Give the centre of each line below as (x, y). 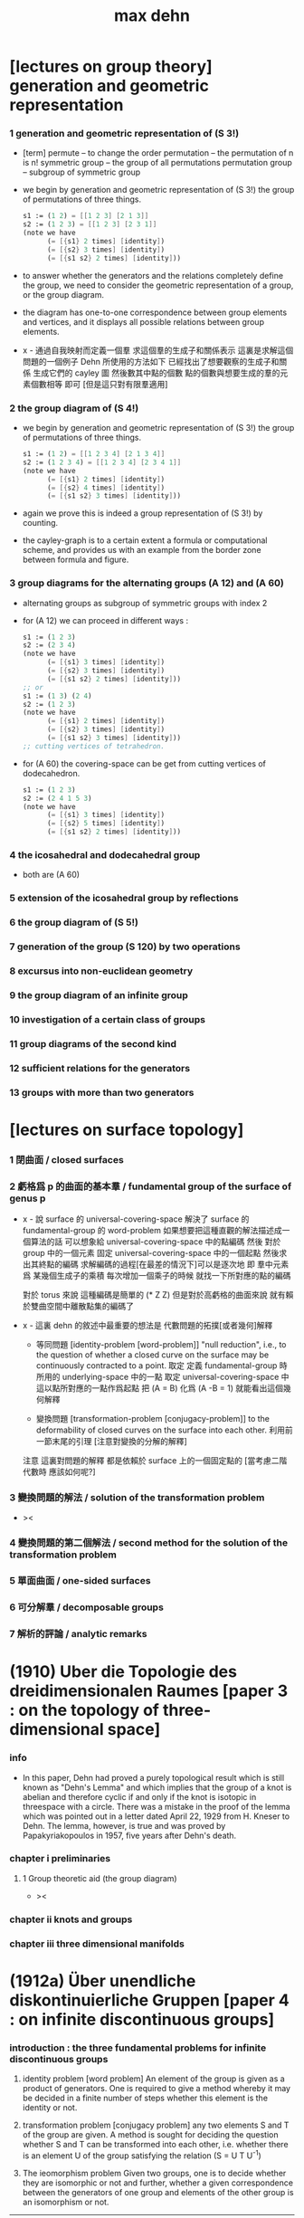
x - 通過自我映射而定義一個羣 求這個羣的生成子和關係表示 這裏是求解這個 (158, 350)
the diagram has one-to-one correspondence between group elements (155, 312)
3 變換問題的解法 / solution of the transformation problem (137, 1497)
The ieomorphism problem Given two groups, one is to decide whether (154, 2173)
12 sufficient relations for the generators (100, 1068)
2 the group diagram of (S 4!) (74, 408)
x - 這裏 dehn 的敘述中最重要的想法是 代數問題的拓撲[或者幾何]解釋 (147, 1326)
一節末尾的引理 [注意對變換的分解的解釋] (111, 1442)
